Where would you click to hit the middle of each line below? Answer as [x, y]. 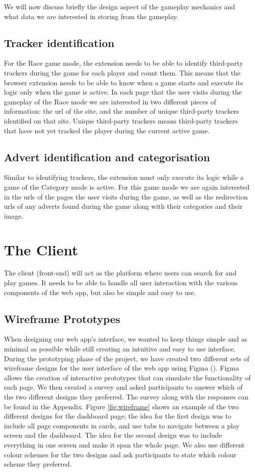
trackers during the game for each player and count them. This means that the [122, 72]
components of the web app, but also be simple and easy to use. [100, 292]
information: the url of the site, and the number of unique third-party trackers [122, 111]
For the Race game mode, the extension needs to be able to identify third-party [124, 63]
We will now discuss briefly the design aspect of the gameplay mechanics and [120, 6]
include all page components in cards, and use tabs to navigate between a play [122, 425]
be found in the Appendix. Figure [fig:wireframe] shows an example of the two [121, 406]
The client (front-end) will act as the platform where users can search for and [120, 273]
